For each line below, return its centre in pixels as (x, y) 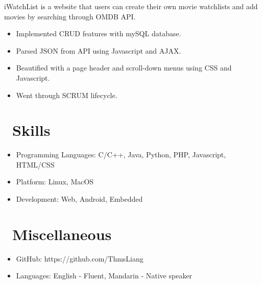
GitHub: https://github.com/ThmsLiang (80, 258)
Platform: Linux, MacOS (55, 182)
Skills (31, 130)
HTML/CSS (35, 164)
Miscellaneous (62, 234)
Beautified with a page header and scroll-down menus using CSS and (124, 68)
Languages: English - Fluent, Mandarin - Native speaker (104, 276)
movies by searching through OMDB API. (70, 16)
